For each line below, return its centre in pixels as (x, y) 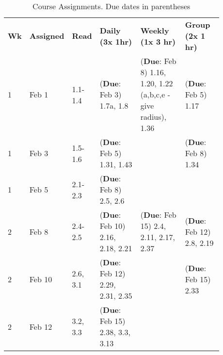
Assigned (47, 36)
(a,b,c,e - (155, 94)
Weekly (155, 30)
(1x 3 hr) (158, 41)
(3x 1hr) (116, 41)
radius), (153, 117)
